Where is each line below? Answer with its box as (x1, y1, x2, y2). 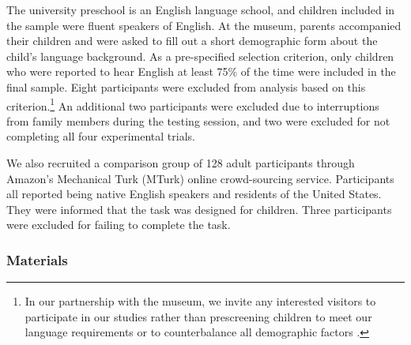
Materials (6, 249, 68, 269)
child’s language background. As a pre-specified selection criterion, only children (6, 47, 394, 64)
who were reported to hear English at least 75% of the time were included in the (6, 63, 396, 80)
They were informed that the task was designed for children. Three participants (6, 201, 392, 217)
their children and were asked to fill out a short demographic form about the (6, 32, 378, 49)
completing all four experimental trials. (6, 128, 195, 144)
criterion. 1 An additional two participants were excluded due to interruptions (6, 95, 379, 114)
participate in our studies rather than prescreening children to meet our (25, 308, 372, 324)
